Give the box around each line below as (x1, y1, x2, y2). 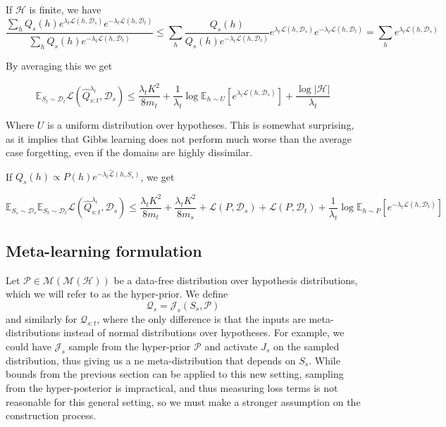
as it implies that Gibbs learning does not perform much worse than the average (6, 131, 352, 146)
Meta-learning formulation (6, 239, 202, 261)
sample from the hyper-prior (68, 338, 191, 353)
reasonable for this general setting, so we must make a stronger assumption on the (6, 394, 361, 409)
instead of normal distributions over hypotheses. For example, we (63, 325, 345, 340)
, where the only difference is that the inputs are (97, 311, 306, 326)
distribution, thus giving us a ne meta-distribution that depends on (6, 352, 296, 367)
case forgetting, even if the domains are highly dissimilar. (6, 145, 253, 160)
